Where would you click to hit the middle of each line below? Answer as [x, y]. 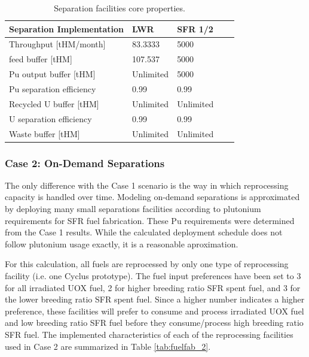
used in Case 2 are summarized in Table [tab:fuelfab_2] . [108, 346]
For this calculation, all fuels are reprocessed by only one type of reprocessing [147, 264]
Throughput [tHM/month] [57, 44]
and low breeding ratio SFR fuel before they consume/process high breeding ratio [154, 323]
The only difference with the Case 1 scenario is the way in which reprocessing [147, 185]
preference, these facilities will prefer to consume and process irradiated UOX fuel [154, 311]
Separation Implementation [67, 28]
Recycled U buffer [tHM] [54, 103]
